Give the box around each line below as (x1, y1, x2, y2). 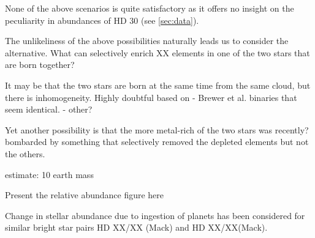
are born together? (5, 58, 75, 71)
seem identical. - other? (5, 103, 93, 116)
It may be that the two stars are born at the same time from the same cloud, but (5, 78, 311, 91)
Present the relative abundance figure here (5, 188, 164, 201)
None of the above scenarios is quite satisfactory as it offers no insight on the (5, 2, 294, 14)
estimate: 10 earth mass (5, 168, 94, 180)
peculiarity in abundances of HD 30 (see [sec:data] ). (5, 13, 199, 26)
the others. (5, 147, 45, 160)
